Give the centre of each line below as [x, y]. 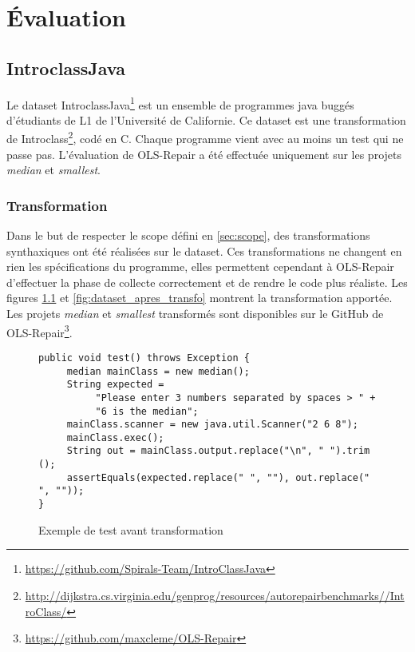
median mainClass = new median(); [158, 371]
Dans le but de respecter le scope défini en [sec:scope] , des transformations [188, 235]
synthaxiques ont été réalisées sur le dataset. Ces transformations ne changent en [204, 250]
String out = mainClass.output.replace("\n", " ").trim [218, 451]
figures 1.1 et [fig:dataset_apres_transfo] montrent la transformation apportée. [200, 298]
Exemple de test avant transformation [131, 529]
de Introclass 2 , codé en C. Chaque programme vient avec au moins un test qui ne [205, 137]
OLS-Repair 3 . [40, 331]
